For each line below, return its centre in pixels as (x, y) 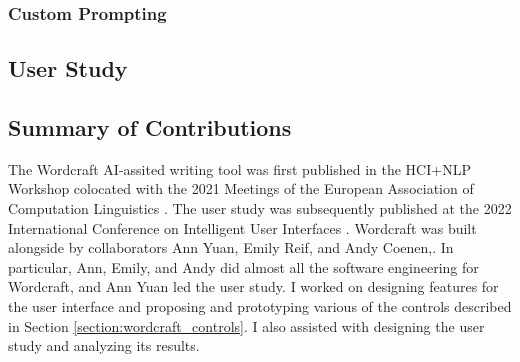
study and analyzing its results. (104, 345)
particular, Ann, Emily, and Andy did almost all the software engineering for (243, 266)
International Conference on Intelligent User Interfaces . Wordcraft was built (242, 227)
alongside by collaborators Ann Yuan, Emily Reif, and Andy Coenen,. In (231, 247)
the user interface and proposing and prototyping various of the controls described (260, 305)
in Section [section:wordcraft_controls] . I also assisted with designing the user (246, 325)
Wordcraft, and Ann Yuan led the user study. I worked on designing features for (253, 286)
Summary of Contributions (150, 127)
